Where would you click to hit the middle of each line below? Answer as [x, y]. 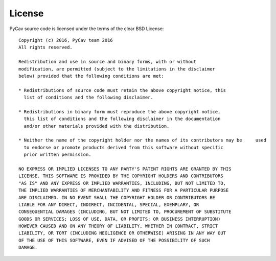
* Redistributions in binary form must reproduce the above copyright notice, [120, 112]
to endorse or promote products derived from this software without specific [123, 147]
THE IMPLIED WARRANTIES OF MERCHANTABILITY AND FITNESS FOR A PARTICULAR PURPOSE [124, 191]
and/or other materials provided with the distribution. [97, 126]
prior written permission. [57, 155]
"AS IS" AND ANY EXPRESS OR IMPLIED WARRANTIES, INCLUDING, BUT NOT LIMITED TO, [122, 183]
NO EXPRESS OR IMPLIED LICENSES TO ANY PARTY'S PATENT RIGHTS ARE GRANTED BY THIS [125, 169]
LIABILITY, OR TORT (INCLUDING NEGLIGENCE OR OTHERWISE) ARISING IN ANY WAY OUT [122, 233]
